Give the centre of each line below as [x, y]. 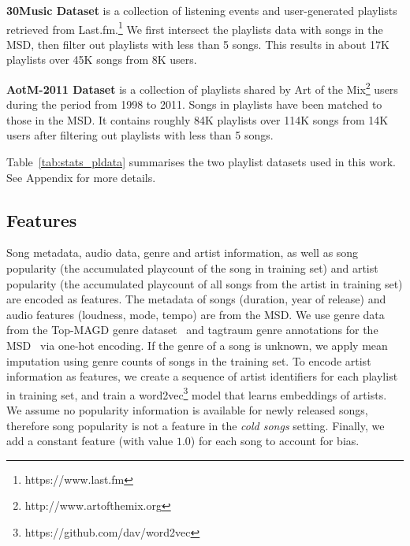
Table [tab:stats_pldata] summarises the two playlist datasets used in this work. [201, 162]
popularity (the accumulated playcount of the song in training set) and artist [192, 268]
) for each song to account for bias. [275, 441]
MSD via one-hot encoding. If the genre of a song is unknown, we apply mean [197, 345]
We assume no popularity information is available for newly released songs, [187, 410]
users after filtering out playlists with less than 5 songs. [140, 135]
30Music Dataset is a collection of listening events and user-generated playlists [202, 10]
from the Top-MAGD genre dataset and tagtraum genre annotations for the [192, 330]
